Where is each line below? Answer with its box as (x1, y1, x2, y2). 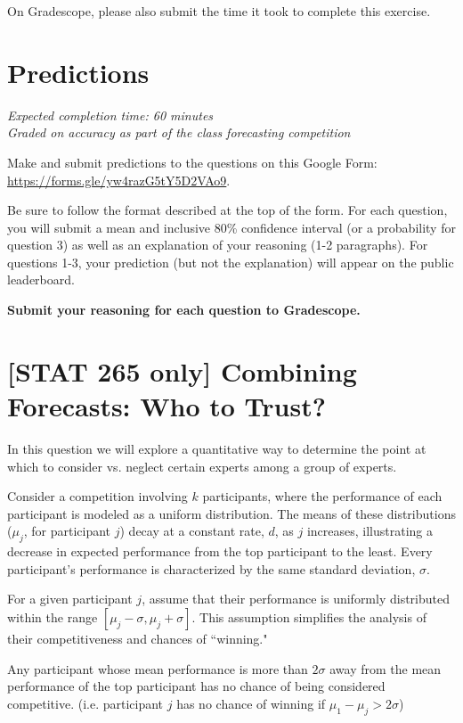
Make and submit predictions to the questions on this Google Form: (7, 152, 378, 171)
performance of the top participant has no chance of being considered (7, 677, 386, 695)
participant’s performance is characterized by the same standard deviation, (7, 559, 416, 578)
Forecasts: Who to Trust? (7, 388, 326, 424)
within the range (7, 607, 98, 626)
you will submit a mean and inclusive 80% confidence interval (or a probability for (7, 218, 456, 236)
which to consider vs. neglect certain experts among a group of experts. (7, 456, 397, 475)
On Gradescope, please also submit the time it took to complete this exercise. (7, 2, 431, 20)
